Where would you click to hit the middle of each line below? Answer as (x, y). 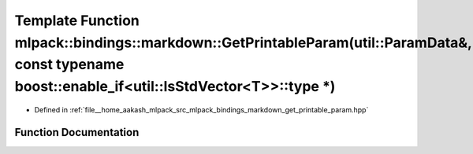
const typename (69, 65)
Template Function (77, 20)
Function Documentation (77, 132)
